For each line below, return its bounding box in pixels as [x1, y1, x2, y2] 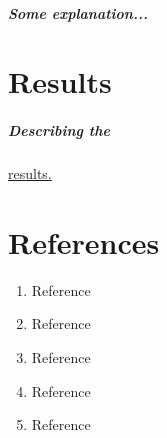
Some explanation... [8, 2, 148, 23]
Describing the [8, 120, 110, 141]
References [8, 221, 160, 262]
